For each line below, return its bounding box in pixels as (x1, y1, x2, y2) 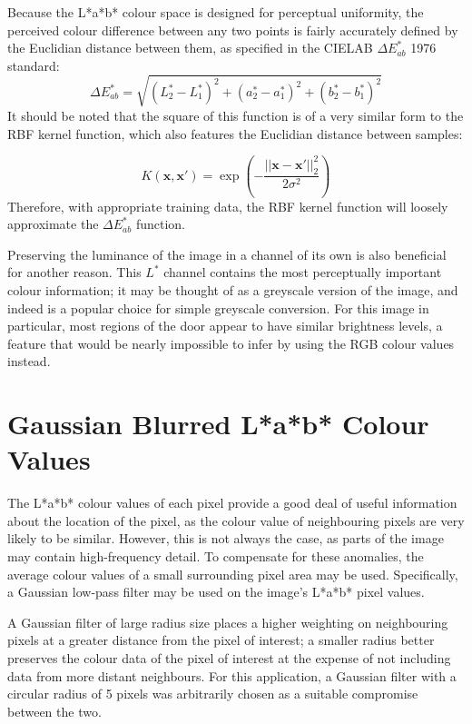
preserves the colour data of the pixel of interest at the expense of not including (7, 649, 451, 668)
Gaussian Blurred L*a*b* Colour (7, 405, 429, 442)
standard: (7, 55, 60, 74)
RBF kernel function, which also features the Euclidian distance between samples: (7, 124, 463, 143)
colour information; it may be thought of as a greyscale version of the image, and (7, 281, 458, 300)
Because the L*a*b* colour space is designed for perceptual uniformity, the (7, 3, 424, 21)
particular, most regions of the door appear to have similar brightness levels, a (7, 316, 443, 335)
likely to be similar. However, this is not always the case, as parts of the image (7, 529, 444, 548)
